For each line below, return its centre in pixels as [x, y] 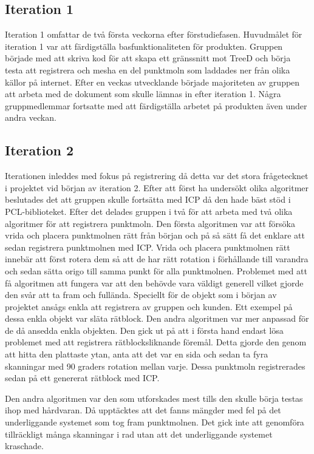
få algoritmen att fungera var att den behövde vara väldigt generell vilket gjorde [154, 283]
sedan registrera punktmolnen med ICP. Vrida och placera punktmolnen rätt [148, 247]
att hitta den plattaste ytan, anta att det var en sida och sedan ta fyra [137, 354]
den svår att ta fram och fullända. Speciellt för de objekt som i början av [141, 295]
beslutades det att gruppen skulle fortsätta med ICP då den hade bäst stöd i [148, 199]
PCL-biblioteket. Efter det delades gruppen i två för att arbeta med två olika [149, 211]
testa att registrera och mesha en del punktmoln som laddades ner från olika [148, 69]
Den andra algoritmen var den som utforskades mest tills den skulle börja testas [154, 398]
